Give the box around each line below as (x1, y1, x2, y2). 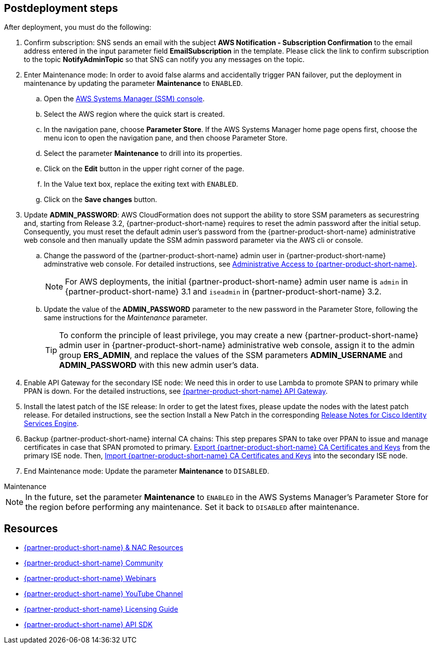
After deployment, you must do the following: (4, 23, 151, 32)
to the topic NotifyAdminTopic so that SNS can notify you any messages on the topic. (24, 55, 305, 64)
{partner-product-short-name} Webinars (24, 574, 156, 583)
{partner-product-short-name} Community (24, 559, 163, 568)
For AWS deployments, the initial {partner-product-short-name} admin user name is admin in (65, 277, 408, 287)
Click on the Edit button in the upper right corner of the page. (44, 164, 244, 173)
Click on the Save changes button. (44, 195, 157, 204)
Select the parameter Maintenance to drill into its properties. (44, 149, 242, 158)
